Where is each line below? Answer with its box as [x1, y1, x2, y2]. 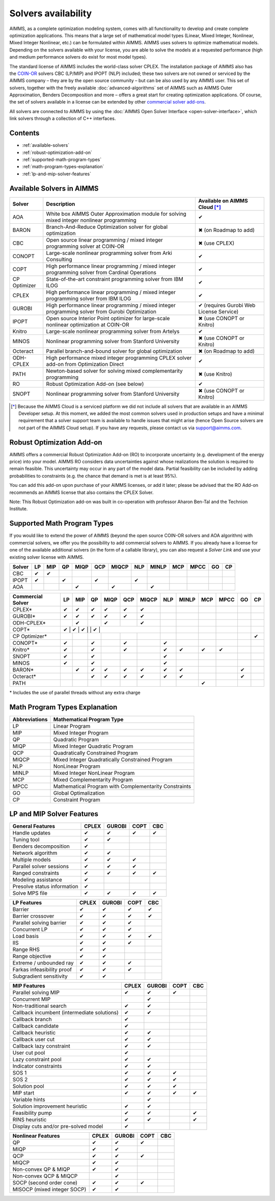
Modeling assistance [12, 876, 62, 883]
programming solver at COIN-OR [46, 243, 125, 250]
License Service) [198, 308, 239, 315]
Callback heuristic [12, 1029, 56, 1036]
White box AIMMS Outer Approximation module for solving [46, 210, 187, 217]
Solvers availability [9, 8, 92, 19]
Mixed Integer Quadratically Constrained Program [53, 756, 173, 763]
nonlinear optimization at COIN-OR [46, 321, 129, 328]
